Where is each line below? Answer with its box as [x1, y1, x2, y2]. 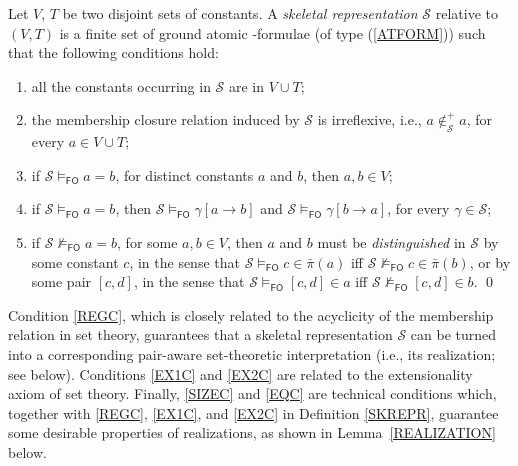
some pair [31, 271, 92, 292]
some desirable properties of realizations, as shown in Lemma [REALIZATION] [8, 422, 496, 443]
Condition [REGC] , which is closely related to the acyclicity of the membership [8, 304, 494, 325]
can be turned [410, 324, 497, 345]
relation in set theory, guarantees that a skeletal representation [8, 324, 393, 345]
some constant [31, 251, 119, 272]
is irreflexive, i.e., [317, 109, 422, 130]
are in [229, 75, 265, 96]
